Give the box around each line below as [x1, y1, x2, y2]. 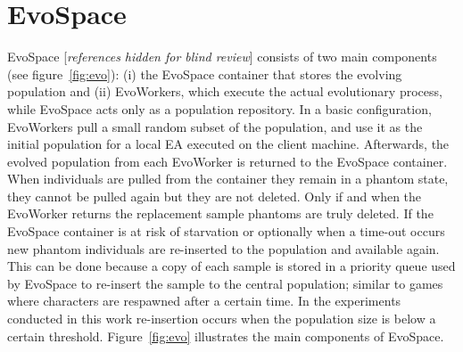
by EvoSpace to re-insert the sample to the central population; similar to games [7, 274, 443, 292]
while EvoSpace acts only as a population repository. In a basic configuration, [7, 99, 432, 118]
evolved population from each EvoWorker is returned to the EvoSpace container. [7, 151, 448, 170]
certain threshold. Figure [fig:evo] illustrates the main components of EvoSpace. [7, 326, 444, 345]
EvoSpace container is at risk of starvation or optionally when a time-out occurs [7, 222, 445, 241]
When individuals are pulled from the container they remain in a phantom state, [7, 169, 449, 188]
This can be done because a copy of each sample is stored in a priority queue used [7, 257, 456, 275]
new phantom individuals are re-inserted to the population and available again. [7, 239, 440, 258]
